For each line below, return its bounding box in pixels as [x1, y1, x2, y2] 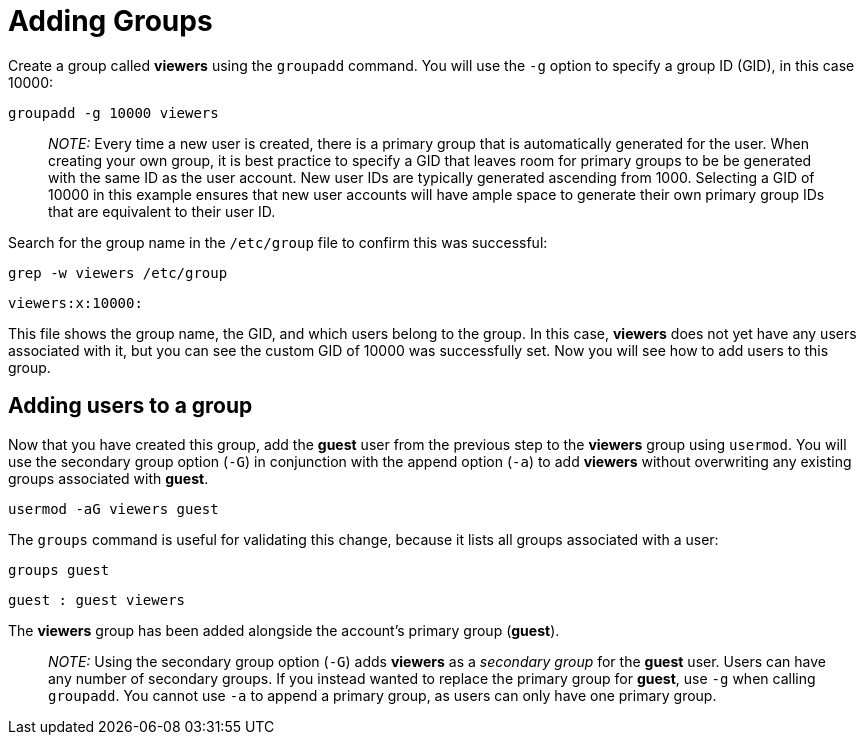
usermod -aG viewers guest [8, 500, 219, 517]
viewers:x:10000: [8, 294, 143, 311]
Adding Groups [8, 4, 213, 38]
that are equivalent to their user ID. [48, 202, 276, 220]
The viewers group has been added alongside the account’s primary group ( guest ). [8, 621, 560, 639]
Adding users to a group [8, 393, 253, 419]
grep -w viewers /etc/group [8, 264, 228, 281]
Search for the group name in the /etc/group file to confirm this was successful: [8, 233, 548, 251]
